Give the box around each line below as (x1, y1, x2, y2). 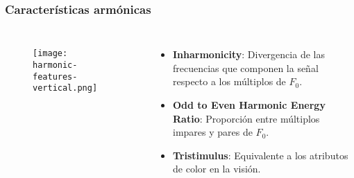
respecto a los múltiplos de (173, 74, 286, 89)
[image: (33, 48, 68, 59)
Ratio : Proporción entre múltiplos (173, 111, 320, 125)
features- (33, 71, 78, 82)
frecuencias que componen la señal (173, 60, 319, 75)
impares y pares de (173, 125, 253, 139)
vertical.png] (33, 83, 98, 94)
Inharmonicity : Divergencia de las (173, 47, 325, 62)
